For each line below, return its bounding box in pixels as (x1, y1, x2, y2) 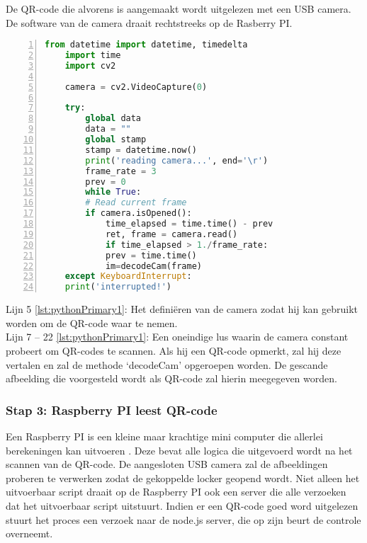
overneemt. (6, 526, 53, 541)
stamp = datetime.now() (85, 144, 197, 155)
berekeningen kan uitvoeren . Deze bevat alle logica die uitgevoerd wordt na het (6, 442, 353, 457)
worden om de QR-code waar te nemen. (6, 315, 178, 330)
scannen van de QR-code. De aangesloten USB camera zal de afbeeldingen (6, 457, 328, 471)
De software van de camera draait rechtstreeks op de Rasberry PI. (6, 15, 293, 30)
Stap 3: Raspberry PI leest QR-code (6, 401, 218, 418)
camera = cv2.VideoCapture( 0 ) (64, 81, 208, 92)
